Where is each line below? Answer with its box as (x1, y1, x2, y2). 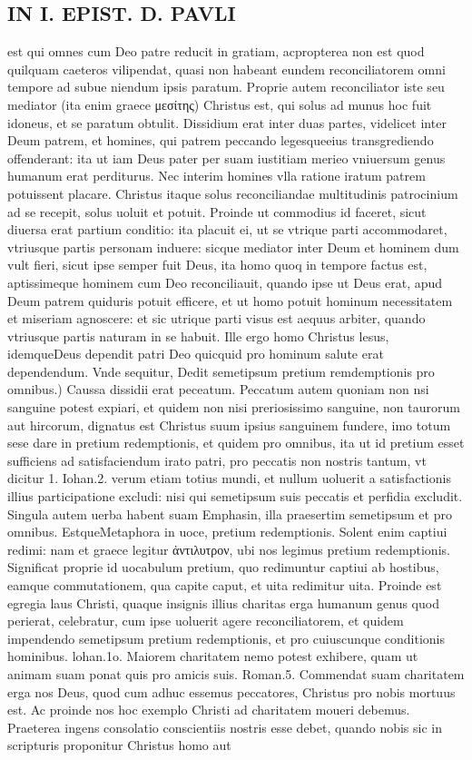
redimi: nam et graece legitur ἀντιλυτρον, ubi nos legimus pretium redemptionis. (7, 539, 450, 558)
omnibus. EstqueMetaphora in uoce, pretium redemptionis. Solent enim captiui (7, 522, 447, 541)
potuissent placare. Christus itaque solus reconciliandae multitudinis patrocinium (7, 183, 458, 202)
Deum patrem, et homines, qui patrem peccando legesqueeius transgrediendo (7, 131, 434, 150)
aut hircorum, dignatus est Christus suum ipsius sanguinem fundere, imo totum (7, 415, 451, 434)
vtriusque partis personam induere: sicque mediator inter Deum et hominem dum (7, 237, 459, 256)
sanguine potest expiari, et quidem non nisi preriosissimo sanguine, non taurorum (7, 398, 460, 417)
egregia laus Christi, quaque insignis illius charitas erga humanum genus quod (7, 593, 439, 612)
